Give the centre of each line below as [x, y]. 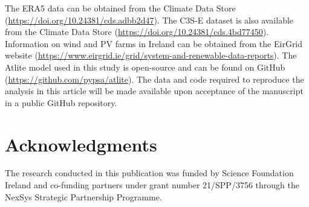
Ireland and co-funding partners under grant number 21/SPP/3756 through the [152, 185]
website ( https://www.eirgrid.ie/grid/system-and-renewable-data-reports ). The [151, 55]
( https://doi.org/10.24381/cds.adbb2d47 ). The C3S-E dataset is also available [149, 20]
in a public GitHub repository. [61, 102]
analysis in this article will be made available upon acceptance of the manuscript [154, 91]
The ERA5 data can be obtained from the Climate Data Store [120, 8]
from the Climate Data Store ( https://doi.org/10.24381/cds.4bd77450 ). [137, 32]
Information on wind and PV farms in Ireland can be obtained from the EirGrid [154, 43]
